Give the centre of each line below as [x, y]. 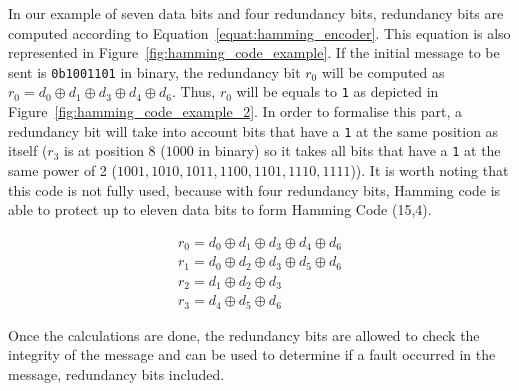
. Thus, [194, 91]
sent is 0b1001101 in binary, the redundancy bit [154, 71]
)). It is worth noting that [429, 170]
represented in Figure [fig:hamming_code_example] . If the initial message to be [254, 52]
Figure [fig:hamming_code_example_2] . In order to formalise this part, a [235, 111]
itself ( [28, 150]
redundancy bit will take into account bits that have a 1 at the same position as [253, 130]
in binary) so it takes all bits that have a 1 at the [349, 150]
